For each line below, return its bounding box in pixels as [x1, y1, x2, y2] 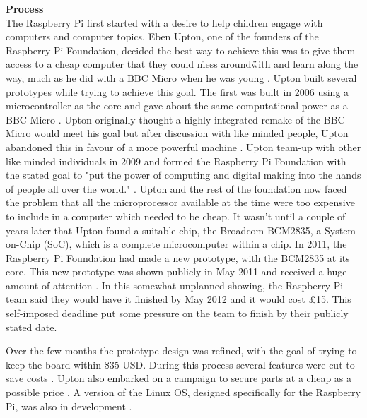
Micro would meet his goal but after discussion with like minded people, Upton [6, 126, 349, 141]
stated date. [6, 319, 57, 334]
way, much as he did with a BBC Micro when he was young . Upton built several [6, 70, 357, 85]
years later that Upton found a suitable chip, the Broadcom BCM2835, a [6, 222, 322, 237]
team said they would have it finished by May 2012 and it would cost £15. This [6, 292, 351, 306]
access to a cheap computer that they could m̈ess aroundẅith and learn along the [6, 56, 359, 71]
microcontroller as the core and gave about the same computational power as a [6, 98, 348, 113]
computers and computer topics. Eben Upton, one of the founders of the [6, 29, 319, 44]
